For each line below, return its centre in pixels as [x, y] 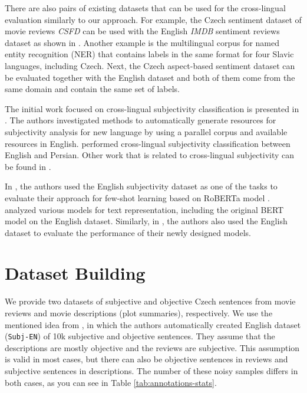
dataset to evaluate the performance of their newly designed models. [128, 232]
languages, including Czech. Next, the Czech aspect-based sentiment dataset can [150, 65]
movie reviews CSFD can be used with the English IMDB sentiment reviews [142, 31]
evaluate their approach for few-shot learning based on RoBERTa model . [137, 197]
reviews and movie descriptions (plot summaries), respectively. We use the [139, 313]
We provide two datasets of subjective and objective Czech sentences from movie [150, 301]
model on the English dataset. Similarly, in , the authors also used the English [146, 221]
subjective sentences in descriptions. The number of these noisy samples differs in [151, 371]
